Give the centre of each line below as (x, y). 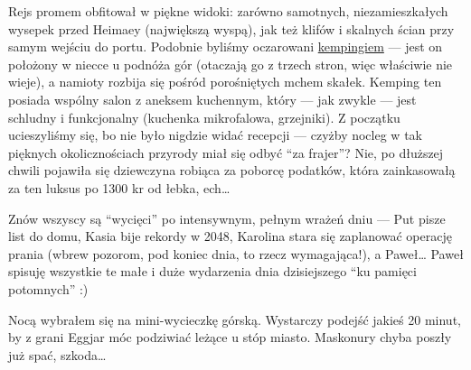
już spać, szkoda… (57, 354)
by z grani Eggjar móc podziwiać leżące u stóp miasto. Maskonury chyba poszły (230, 337)
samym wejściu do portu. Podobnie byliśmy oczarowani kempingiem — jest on (226, 46)
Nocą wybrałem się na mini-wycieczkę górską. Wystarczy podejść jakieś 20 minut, (235, 319)
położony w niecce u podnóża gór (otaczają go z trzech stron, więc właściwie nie (231, 64)
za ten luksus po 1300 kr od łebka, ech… (119, 187)
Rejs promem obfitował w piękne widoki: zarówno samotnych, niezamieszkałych (228, 11)
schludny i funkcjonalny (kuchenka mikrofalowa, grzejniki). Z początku (204, 117)
